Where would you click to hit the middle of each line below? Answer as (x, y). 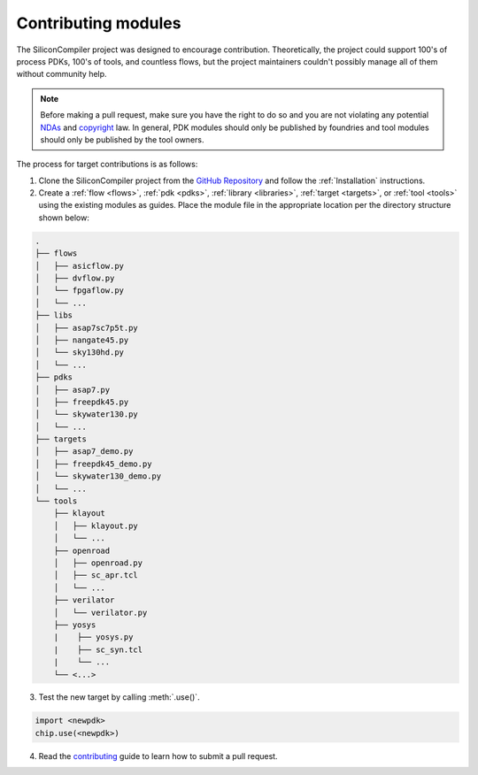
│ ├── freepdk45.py (82, 402)
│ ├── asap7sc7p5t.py (87, 328)
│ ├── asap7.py (73, 390)
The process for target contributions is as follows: (107, 165)
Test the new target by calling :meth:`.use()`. (119, 697)
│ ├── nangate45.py (82, 340)
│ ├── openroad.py (98, 563)
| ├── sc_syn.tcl (98, 649)
